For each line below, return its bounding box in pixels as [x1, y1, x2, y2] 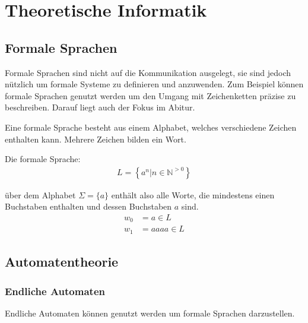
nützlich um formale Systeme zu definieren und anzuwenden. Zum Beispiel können [5, 78, 304, 90]
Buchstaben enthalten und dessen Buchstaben [5, 200, 172, 213]
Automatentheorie [5, 252, 119, 271]
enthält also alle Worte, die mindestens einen [111, 188, 275, 201]
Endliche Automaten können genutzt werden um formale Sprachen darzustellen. [5, 306, 295, 319]
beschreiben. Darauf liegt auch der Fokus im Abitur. [5, 101, 195, 113]
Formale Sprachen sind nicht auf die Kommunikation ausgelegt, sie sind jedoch [5, 66, 291, 78]
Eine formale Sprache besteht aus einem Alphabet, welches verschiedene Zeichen [5, 121, 297, 133]
